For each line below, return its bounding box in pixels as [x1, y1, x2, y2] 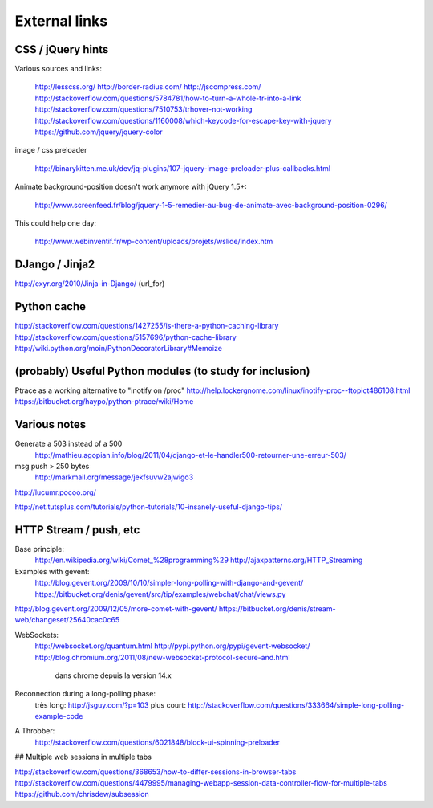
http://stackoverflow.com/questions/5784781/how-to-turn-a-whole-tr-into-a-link [34, 93, 301, 103]
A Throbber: [14, 726, 55, 736]
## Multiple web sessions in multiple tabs [14, 752, 152, 762]
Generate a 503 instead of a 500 [14, 439, 123, 449]
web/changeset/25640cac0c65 [14, 615, 120, 625]
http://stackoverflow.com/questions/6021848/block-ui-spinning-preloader [34, 737, 281, 747]
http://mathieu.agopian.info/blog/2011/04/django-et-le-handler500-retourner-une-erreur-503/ [34, 450, 346, 459]
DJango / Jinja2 [14, 258, 95, 271]
